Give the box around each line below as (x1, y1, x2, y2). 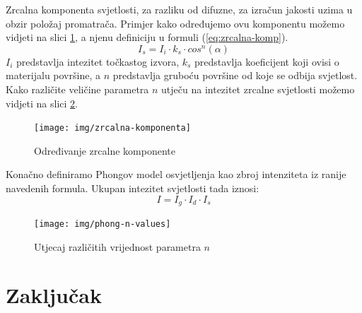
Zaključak (6, 280, 102, 309)
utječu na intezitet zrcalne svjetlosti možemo (161, 81, 355, 96)
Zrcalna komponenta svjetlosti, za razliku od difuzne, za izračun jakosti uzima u (6, 2, 353, 16)
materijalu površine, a (6, 68, 100, 83)
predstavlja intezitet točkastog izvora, (16, 54, 180, 69)
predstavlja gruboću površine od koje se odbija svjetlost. (112, 68, 358, 83)
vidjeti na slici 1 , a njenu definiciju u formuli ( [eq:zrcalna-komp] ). (6, 30, 288, 45)
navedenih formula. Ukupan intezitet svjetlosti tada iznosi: (6, 181, 259, 195)
